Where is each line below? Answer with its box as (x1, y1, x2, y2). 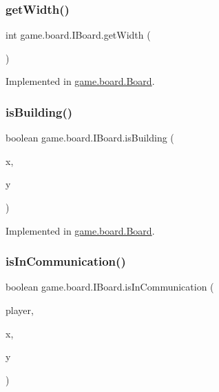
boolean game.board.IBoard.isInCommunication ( (6, 280, 214, 294)
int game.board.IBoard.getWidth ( (6, 28, 151, 42)
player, (6, 303, 34, 317)
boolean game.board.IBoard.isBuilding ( (6, 130, 174, 145)
